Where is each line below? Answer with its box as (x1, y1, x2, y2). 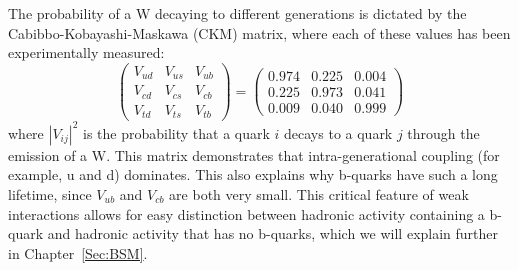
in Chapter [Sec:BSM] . (8, 242, 148, 263)
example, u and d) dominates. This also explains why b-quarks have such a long (8, 164, 498, 185)
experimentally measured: (8, 42, 165, 63)
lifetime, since (8, 184, 92, 204)
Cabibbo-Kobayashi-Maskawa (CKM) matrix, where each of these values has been (8, 22, 511, 43)
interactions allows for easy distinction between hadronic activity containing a (8, 203, 485, 224)
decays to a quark (284, 122, 393, 143)
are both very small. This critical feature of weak (169, 184, 469, 204)
